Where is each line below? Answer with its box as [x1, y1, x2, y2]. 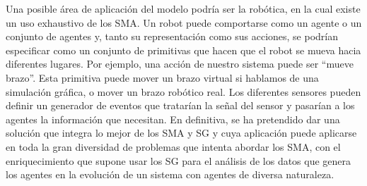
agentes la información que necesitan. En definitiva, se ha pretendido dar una [6, 111, 340, 126]
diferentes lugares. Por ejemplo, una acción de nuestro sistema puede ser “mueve [6, 56, 354, 71]
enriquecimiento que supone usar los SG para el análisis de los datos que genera [6, 153, 351, 168]
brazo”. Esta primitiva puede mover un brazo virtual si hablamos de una [6, 70, 319, 85]
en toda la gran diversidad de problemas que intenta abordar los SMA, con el [6, 139, 341, 154]
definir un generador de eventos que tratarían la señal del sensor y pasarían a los [6, 98, 355, 113]
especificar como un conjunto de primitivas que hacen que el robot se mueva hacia [6, 42, 361, 57]
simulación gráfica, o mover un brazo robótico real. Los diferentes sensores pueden [6, 84, 361, 99]
